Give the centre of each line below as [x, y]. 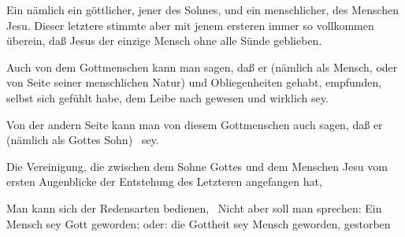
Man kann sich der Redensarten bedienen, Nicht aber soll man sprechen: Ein [194, 207]
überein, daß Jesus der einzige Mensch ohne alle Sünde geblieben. [164, 41]
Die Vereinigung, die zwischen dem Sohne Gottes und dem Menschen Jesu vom [197, 166]
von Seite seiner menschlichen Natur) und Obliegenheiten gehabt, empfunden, [194, 82]
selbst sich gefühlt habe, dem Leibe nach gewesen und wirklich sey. [167, 97]
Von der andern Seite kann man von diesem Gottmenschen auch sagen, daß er [195, 124]
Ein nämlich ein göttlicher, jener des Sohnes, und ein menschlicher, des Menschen [203, 9]
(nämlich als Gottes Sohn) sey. [83, 140]
